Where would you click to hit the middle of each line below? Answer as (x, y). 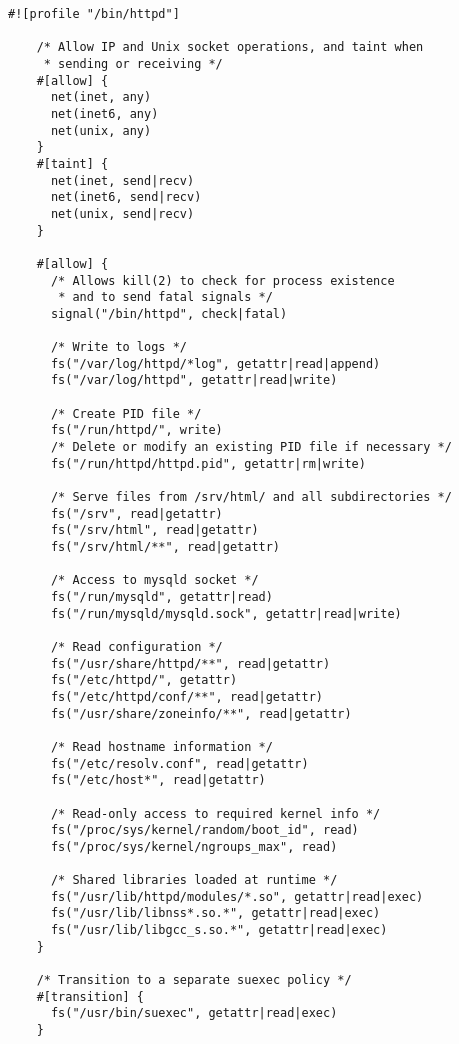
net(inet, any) (101, 97)
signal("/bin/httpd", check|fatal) (169, 313)
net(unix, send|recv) (122, 213)
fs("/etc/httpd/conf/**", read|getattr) (186, 696)
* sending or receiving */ (133, 63)
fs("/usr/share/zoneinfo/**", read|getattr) (201, 713)
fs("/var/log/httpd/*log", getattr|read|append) (215, 363)
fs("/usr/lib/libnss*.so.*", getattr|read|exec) (215, 913)
